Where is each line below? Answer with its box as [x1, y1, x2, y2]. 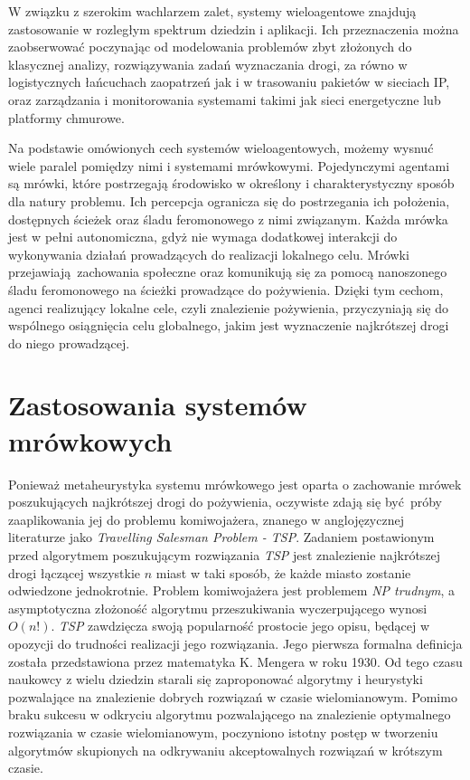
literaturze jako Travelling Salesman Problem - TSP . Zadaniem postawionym [8, 528, 435, 547]
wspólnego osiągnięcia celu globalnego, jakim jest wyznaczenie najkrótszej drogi [8, 316, 449, 335]
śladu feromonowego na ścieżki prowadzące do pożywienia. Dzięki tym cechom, [8, 280, 444, 299]
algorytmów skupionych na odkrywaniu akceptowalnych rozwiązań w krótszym [8, 740, 443, 759]
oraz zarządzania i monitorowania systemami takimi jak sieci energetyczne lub [8, 90, 441, 109]
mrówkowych [8, 422, 173, 459]
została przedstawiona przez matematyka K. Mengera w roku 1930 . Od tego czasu [8, 652, 463, 671]
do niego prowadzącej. [8, 333, 130, 352]
